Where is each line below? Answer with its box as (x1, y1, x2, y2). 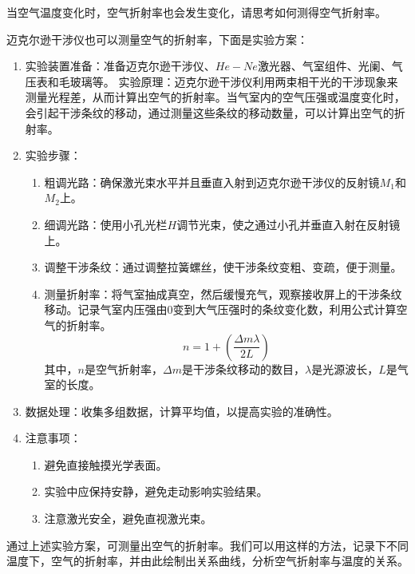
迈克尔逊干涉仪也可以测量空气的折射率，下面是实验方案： (6, 30, 308, 47)
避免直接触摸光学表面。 (44, 456, 168, 473)
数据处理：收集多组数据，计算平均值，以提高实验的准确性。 (25, 402, 338, 419)
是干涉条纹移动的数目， (181, 360, 305, 377)
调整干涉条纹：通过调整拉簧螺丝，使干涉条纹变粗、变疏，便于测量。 (44, 259, 402, 275)
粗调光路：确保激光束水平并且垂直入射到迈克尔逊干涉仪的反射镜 (44, 173, 380, 190)
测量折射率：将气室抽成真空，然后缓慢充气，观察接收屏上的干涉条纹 (44, 285, 402, 302)
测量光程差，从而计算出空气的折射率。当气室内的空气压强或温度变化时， (25, 89, 405, 105)
